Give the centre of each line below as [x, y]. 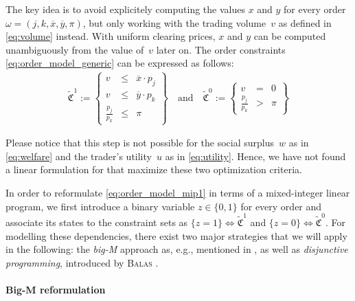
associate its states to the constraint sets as [97, 222]
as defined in [305, 22]
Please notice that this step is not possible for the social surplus [140, 143]
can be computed [290, 36]
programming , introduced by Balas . [82, 262]
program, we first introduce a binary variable [100, 206]
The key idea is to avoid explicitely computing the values [125, 9]
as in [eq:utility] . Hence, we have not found [255, 156]
